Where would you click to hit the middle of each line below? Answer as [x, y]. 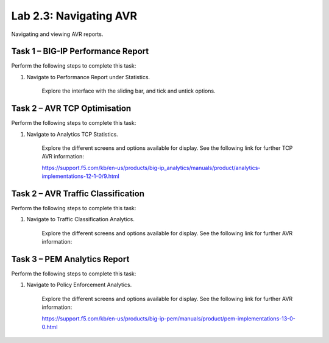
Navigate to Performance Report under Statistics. [88, 77]
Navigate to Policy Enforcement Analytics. [79, 285]
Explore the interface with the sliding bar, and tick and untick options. [129, 91]
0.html [50, 327]
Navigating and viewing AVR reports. [57, 34]
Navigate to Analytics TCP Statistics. [72, 134]
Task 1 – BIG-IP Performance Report [80, 51]
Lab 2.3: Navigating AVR [74, 16]
